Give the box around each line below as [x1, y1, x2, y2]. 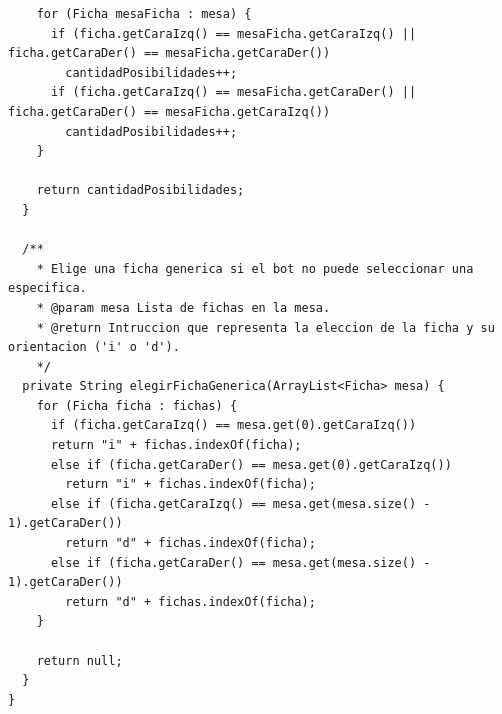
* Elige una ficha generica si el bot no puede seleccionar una [36, 261, 474, 276]
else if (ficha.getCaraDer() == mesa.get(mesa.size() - [50, 555, 431, 570]
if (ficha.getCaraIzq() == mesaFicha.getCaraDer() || [50, 85, 417, 100]
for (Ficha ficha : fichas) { [36, 398, 238, 413]
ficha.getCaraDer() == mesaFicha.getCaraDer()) [8, 46, 331, 61]
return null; [36, 653, 123, 668]
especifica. [8, 281, 87, 296]
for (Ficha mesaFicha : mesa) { [36, 7, 252, 21]
